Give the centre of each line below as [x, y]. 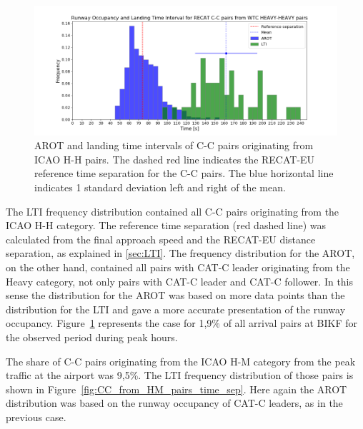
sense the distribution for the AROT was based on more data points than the [175, 295]
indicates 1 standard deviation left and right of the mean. [160, 187]
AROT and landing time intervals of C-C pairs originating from [174, 145]
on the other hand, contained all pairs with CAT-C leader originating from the [178, 267]
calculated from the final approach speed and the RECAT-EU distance [161, 239]
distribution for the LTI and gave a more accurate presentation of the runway [176, 309]
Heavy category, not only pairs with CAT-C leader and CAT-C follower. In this [180, 281]
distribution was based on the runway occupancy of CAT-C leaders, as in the [174, 403]
